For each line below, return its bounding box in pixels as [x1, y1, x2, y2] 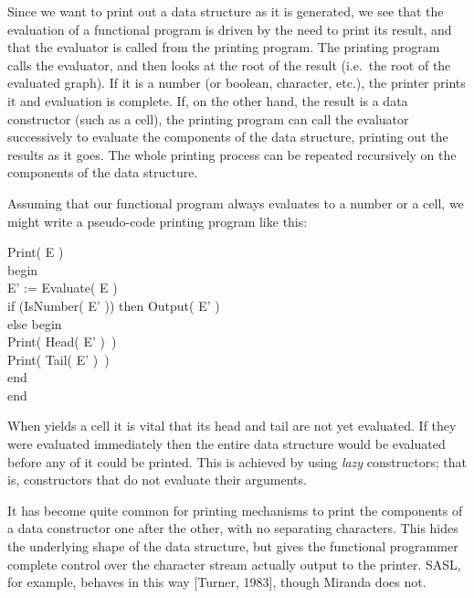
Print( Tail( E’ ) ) [7, 349, 110, 368]
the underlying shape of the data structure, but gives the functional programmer [7, 537, 458, 556]
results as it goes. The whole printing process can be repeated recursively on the [7, 144, 457, 164]
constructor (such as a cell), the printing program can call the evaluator [7, 109, 409, 128]
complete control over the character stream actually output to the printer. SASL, [7, 554, 461, 573]
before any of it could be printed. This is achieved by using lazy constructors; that [7, 452, 467, 471]
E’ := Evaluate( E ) [7, 278, 118, 297]
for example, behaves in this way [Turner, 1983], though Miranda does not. [7, 572, 427, 592]
